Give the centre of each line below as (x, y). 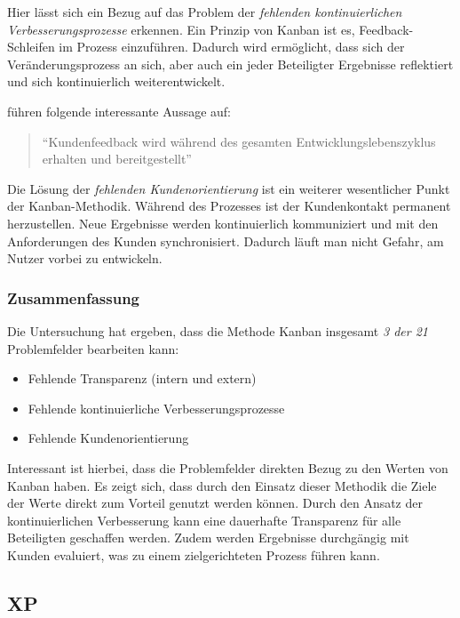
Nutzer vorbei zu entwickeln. (85, 258)
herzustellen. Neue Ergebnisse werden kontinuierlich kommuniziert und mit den (223, 223)
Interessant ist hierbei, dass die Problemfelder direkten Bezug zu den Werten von (228, 467)
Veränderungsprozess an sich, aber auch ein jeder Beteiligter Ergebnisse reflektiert (230, 64)
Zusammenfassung (74, 297)
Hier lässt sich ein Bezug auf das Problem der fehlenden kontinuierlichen (205, 12)
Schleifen (31, 47)
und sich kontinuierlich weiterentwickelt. (116, 81)
